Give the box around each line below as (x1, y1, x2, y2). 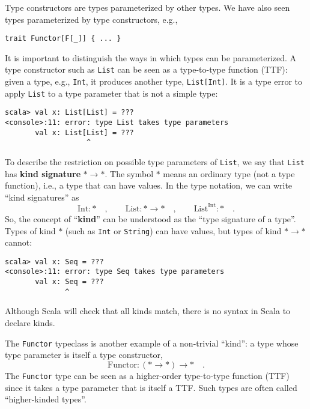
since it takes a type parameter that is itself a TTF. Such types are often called (5, 381, 297, 393)
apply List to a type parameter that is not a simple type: (5, 86, 218, 99)
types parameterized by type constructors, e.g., (5, 13, 178, 25)
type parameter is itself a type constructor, (5, 348, 163, 361)
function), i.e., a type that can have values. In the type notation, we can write (5, 179, 293, 192)
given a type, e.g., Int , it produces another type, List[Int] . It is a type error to (5, 75, 303, 88)
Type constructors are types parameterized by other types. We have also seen (5, 1, 290, 13)
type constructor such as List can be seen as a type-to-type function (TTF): (5, 63, 288, 76)
